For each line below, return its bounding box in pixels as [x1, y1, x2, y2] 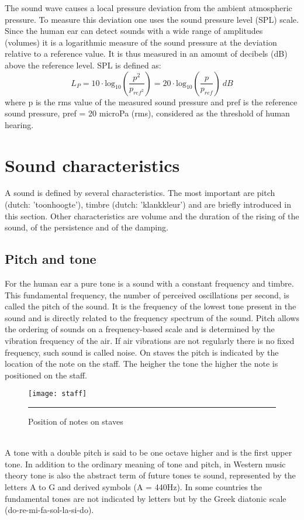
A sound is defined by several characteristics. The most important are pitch [5, 187, 275, 199]
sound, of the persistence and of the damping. [5, 221, 168, 233]
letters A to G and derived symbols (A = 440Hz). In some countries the [5, 481, 262, 493]
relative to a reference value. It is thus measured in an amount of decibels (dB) [5, 47, 288, 60]
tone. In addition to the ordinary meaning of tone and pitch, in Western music [5, 457, 286, 470]
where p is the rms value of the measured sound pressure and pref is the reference [5, 95, 298, 108]
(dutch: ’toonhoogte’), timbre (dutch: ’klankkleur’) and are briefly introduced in [5, 198, 291, 211]
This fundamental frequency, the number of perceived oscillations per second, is [5, 288, 289, 301]
